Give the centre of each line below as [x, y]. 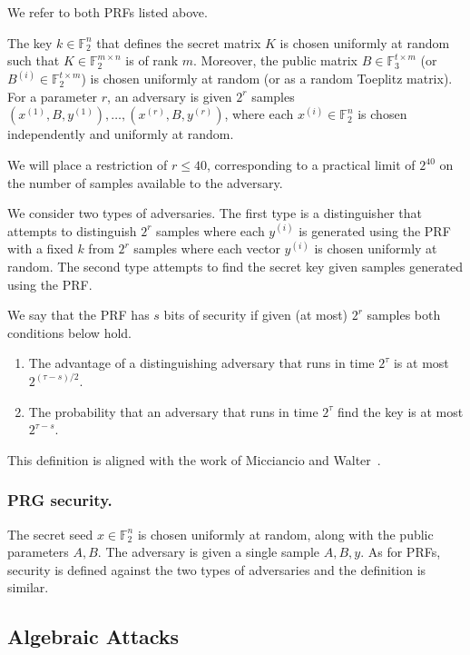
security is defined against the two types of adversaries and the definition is [217, 569]
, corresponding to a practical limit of [311, 164]
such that [34, 60]
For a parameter [53, 96]
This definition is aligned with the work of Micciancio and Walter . [194, 459]
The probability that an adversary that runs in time [173, 411]
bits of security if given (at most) [256, 315]
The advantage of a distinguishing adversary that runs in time [201, 363]
